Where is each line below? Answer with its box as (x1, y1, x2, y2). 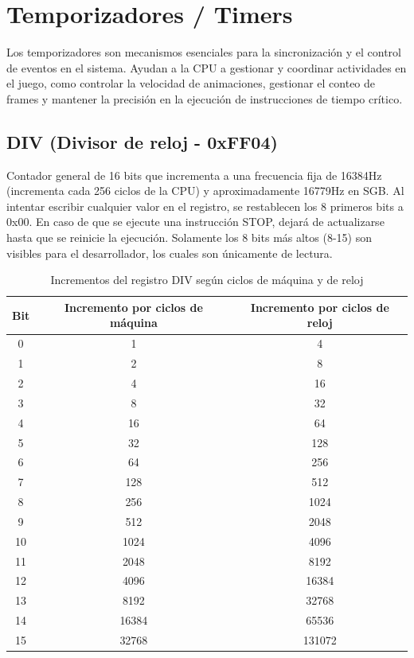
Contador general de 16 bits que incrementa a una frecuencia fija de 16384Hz (6, 166, 382, 183)
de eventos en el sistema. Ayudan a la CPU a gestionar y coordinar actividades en (6, 59, 407, 76)
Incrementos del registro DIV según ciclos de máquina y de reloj (50, 271, 364, 288)
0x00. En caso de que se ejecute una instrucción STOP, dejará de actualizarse (6, 213, 385, 230)
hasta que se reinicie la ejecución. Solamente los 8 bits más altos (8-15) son (6, 229, 373, 246)
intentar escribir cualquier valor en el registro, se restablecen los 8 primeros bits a (6, 197, 404, 214)
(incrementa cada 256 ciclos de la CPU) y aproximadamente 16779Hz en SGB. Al (6, 182, 404, 199)
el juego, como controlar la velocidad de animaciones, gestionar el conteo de (6, 75, 376, 91)
